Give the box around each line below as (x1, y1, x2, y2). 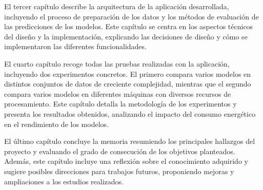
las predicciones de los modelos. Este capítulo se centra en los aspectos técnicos (4, 21, 253, 32)
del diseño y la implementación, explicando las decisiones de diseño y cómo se (4, 31, 248, 41)
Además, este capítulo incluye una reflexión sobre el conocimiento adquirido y (4, 156, 248, 166)
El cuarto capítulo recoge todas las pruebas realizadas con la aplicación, (4, 58, 230, 69)
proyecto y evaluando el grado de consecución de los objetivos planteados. (4, 145, 235, 156)
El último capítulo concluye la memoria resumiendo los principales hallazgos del (4, 136, 255, 146)
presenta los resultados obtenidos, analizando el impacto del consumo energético (4, 108, 256, 119)
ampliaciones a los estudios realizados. (4, 176, 124, 186)
